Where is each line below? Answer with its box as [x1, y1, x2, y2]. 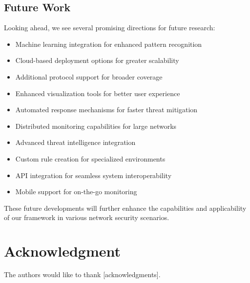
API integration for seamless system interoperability [15, 170, 172, 180]
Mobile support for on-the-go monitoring [15, 186, 137, 197]
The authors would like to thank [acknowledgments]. [4, 269, 161, 280]
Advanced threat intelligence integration [15, 137, 136, 147]
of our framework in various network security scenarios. [4, 212, 169, 222]
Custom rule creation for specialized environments [15, 153, 166, 163]
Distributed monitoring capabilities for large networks [15, 121, 177, 131]
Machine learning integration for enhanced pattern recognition [15, 39, 202, 49]
